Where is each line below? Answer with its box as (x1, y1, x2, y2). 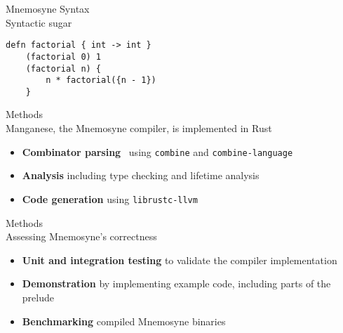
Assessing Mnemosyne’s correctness (6, 229, 157, 244)
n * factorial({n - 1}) (46, 75, 156, 86)
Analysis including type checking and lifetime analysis (22, 168, 260, 183)
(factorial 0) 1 (25, 51, 102, 62)
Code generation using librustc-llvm (22, 191, 198, 206)
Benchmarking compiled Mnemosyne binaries (22, 313, 226, 328)
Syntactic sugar (6, 15, 72, 30)
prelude (22, 289, 54, 304)
